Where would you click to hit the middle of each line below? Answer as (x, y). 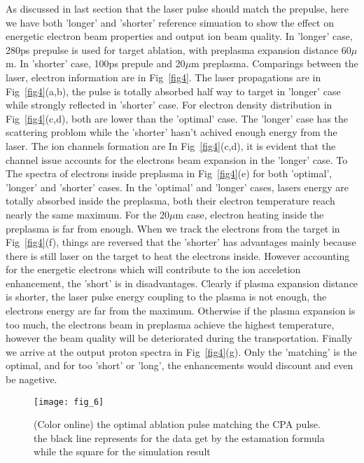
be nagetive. (31, 379)
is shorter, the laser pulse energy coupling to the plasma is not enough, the (166, 297)
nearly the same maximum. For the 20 (88, 214)
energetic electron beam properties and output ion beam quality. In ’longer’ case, (179, 36)
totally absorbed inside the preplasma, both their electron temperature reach (170, 201)
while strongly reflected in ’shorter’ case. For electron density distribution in (169, 105)
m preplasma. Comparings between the (275, 63)
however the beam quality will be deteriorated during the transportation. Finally (179, 338)
